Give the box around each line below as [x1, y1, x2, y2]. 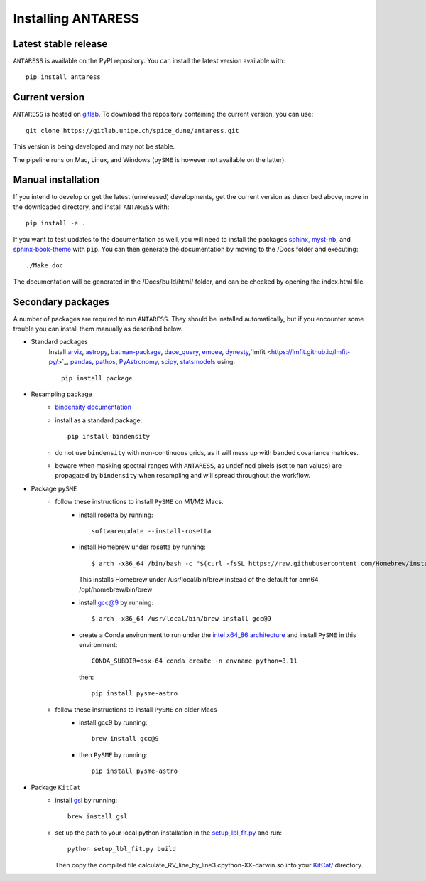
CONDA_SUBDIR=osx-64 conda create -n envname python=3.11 [91, 657, 297, 665]
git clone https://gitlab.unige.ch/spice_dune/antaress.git [26, 127, 239, 134]
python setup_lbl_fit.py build [67, 845, 177, 853]
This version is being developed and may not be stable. [13, 142, 175, 151]
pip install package [61, 374, 133, 382]
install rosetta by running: [79, 511, 153, 519]
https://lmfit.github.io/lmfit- [271, 347, 351, 356]
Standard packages [31, 338, 88, 346]
